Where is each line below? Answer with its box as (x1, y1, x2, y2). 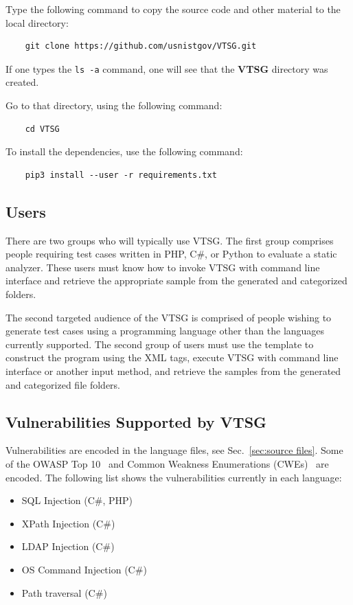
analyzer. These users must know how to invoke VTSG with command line (5, 260, 320, 274)
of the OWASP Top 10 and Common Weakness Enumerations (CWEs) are (5, 456, 329, 470)
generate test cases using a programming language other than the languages (5, 323, 325, 338)
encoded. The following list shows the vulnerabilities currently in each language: (5, 470, 342, 484)
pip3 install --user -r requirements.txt (25, 170, 217, 180)
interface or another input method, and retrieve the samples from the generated (5, 363, 341, 378)
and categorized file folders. (5, 377, 120, 391)
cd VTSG (25, 124, 60, 134)
